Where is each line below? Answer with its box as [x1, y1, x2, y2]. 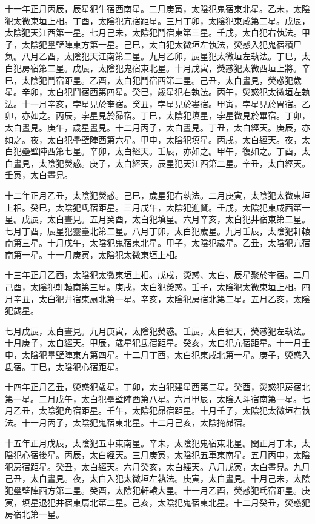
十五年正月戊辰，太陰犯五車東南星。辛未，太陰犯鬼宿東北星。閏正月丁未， [5, 436, 302, 449]
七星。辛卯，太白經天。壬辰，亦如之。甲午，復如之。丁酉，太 [64, 145, 310, 158]
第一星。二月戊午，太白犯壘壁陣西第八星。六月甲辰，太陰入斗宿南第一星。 [5, 392, 302, 405]
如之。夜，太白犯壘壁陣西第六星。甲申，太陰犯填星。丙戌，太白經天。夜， [5, 133, 302, 145]
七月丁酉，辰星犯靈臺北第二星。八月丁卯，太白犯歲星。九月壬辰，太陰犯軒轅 [5, 224, 310, 237]
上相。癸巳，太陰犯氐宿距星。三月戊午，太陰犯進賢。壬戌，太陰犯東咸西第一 [5, 201, 310, 213]
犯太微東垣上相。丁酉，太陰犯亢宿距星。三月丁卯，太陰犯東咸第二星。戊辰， [5, 14, 310, 27]
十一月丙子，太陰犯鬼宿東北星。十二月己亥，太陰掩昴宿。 [21, 416, 251, 428]
